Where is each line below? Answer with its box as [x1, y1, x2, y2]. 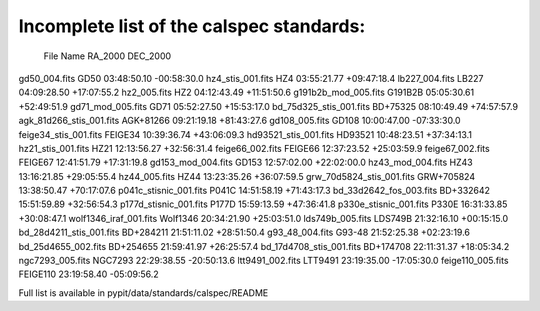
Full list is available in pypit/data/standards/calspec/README [18, 286, 269, 299]
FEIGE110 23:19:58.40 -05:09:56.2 [18, 268, 159, 280]
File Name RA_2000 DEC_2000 [43, 50, 172, 62]
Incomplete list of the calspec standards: [18, 15, 366, 37]
